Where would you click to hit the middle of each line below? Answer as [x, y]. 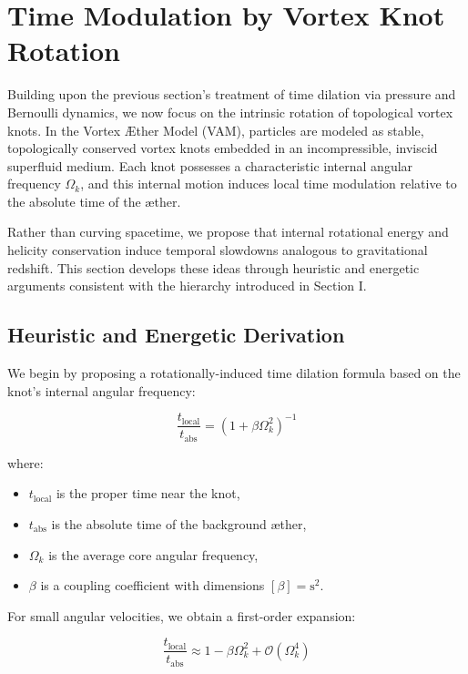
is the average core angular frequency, [153, 554]
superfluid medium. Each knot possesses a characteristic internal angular [210, 165]
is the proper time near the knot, [148, 493]
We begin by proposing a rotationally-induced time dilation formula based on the [234, 373]
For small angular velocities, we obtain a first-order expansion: [182, 615]
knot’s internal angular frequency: [102, 390]
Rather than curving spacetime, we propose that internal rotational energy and [228, 232]
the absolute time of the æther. [94, 201]
